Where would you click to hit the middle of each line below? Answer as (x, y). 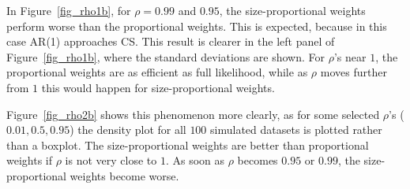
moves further (354, 72)
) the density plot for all (128, 130)
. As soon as (195, 160)
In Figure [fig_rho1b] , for (69, 10)
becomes (258, 160)
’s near (350, 56)
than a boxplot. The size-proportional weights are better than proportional (188, 145)
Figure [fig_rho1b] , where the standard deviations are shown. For (166, 56)
